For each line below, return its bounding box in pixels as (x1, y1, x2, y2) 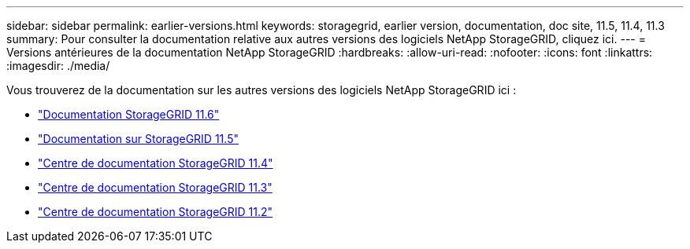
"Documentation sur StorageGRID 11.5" (38, 132, 239, 145)
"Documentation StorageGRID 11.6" (38, 108, 220, 121)
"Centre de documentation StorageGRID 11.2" (38, 205, 273, 218)
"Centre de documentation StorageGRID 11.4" (38, 156, 273, 170)
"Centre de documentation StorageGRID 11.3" (38, 181, 273, 194)
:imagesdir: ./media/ (6, 59, 110, 72)
